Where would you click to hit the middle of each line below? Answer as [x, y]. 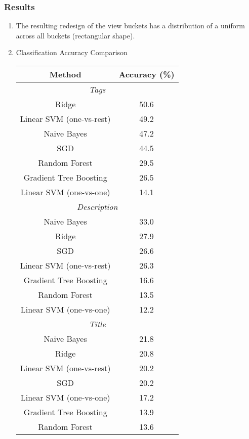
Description [97, 207]
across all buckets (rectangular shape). [75, 35]
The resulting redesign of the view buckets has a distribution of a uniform [130, 26]
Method [65, 74]
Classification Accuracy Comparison [72, 52]
